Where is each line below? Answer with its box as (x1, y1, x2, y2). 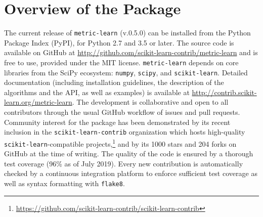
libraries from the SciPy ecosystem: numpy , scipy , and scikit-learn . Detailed (4, 67, 248, 77)
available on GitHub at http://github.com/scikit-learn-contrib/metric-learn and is (4, 47, 258, 58)
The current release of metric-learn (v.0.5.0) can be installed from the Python (4, 27, 251, 38)
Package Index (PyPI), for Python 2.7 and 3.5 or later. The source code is (4, 37, 234, 48)
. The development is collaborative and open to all (72, 97, 229, 107)
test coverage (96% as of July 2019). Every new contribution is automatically (4, 158, 243, 168)
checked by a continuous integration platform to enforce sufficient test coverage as (4, 168, 257, 179)
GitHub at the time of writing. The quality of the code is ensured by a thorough (4, 148, 253, 159)
